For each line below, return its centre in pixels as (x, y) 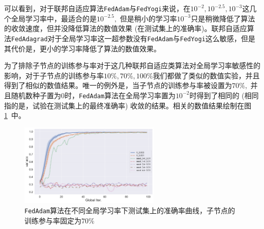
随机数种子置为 (36, 95)
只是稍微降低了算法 (223, 18)
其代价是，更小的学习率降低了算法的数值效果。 (82, 48)
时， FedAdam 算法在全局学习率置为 (120, 95)
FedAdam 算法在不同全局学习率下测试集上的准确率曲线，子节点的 (130, 210)
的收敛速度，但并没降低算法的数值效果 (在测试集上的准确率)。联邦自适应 (126, 28)
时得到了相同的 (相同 (224, 95)
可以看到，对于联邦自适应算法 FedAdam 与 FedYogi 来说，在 (97, 8)
